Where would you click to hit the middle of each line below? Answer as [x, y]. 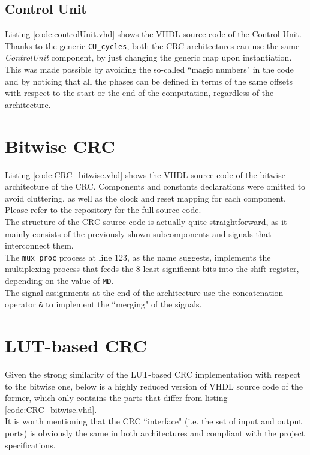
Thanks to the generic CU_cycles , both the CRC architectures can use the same [152, 45]
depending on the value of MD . [59, 280]
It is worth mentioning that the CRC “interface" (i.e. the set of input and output [154, 421]
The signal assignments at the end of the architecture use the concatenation [144, 292]
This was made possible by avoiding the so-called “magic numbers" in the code [149, 69]
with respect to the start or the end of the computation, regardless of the [139, 93]
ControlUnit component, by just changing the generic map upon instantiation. [148, 57]
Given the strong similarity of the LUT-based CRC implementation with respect [153, 374]
